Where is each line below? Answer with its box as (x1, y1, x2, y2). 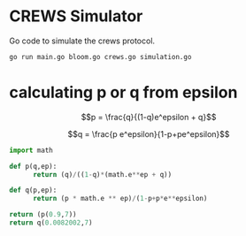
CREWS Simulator (9, 6, 143, 27)
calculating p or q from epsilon (9, 82, 238, 103)
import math (9, 146, 53, 155)
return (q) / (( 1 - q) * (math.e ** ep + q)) (32, 170, 173, 179)
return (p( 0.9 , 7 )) (9, 210, 77, 219)
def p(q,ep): (9, 162, 58, 171)
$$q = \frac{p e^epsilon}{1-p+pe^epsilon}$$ (67, 128, 230, 139)
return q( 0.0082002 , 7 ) (9, 218, 93, 227)
